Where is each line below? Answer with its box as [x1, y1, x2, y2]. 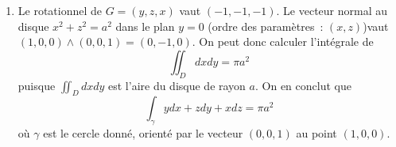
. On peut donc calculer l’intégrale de [192, 33, 374, 50]
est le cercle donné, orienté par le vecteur [43, 125, 243, 141]
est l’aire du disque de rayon [108, 77, 246, 93]
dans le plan [115, 17, 175, 34]
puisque [17, 77, 56, 93]
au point [296, 125, 337, 141]
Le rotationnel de [17, 2, 103, 18]
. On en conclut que [254, 77, 351, 93]
